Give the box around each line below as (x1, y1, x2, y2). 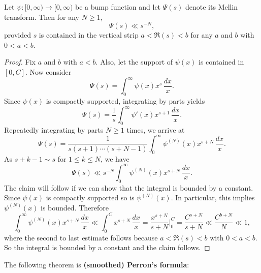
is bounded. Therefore (41, 202, 109, 213)
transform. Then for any (4, 11, 79, 22)
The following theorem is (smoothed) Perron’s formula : (4, 259, 189, 269)
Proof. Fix (4, 56, 36, 67)
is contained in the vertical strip (39, 29, 139, 40)
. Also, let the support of (95, 56, 173, 67)
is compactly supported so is (46, 192, 135, 203)
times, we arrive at (126, 124, 185, 135)
